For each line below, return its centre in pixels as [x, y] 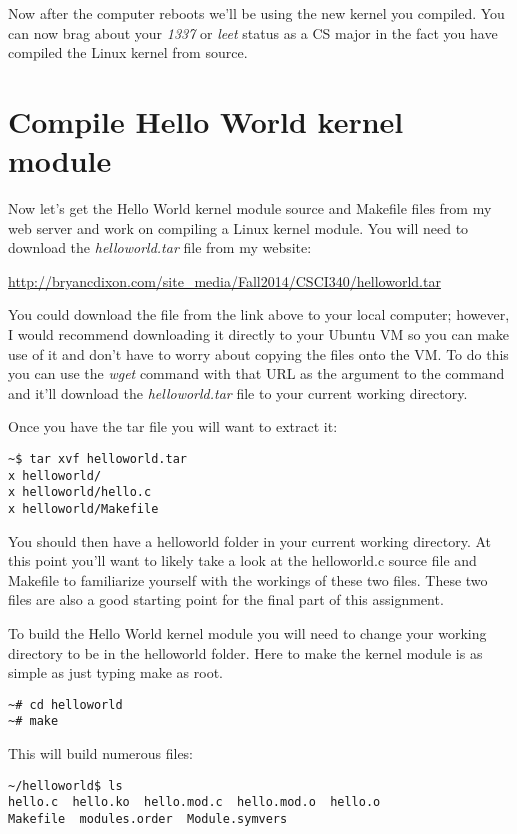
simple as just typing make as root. [115, 672]
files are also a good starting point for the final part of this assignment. [226, 599]
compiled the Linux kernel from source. [128, 52]
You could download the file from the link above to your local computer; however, [259, 314]
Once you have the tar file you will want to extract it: [173, 426]
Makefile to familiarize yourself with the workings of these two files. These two [248, 579]
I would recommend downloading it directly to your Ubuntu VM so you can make [259, 334]
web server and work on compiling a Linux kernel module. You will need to [238, 227]
